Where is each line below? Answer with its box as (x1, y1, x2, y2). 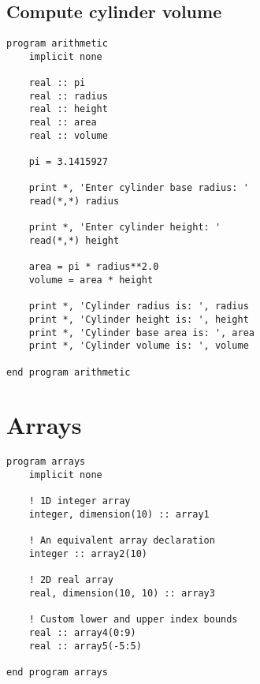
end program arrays (6, 666, 108, 678)
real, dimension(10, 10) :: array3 (28, 587, 215, 599)
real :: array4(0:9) (28, 626, 136, 638)
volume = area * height (28, 275, 154, 286)
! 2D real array (28, 574, 114, 586)
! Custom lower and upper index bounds (28, 614, 238, 626)
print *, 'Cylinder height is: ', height (28, 313, 249, 325)
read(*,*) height (28, 235, 120, 247)
